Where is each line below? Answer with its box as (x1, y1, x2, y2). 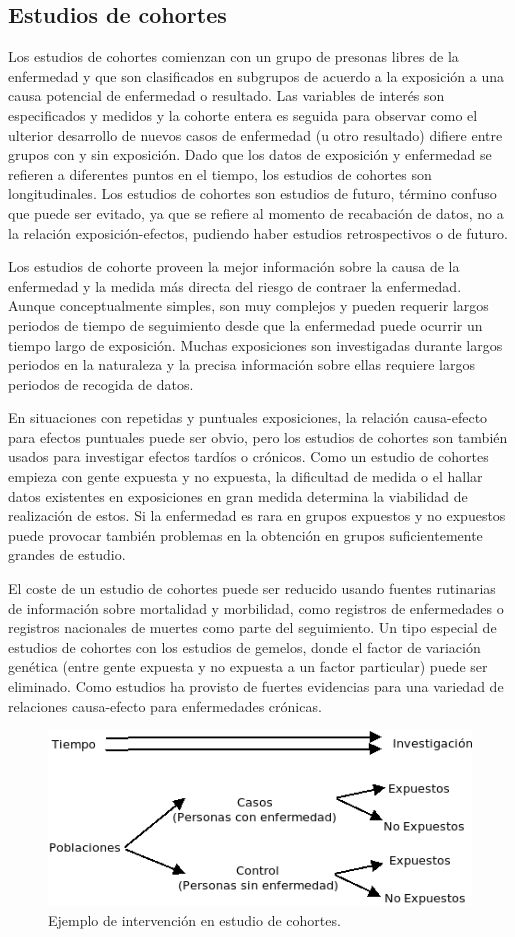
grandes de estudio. (8, 544, 126, 565)
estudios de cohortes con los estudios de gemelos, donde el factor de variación (8, 636, 481, 657)
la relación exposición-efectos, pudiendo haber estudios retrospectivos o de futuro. (8, 222, 509, 243)
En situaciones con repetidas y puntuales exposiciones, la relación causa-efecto (8, 407, 488, 428)
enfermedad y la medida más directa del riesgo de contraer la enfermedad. (8, 275, 462, 296)
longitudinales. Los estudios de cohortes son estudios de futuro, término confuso (8, 183, 497, 204)
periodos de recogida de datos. (8, 373, 194, 394)
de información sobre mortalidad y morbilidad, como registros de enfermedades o (8, 597, 504, 618)
